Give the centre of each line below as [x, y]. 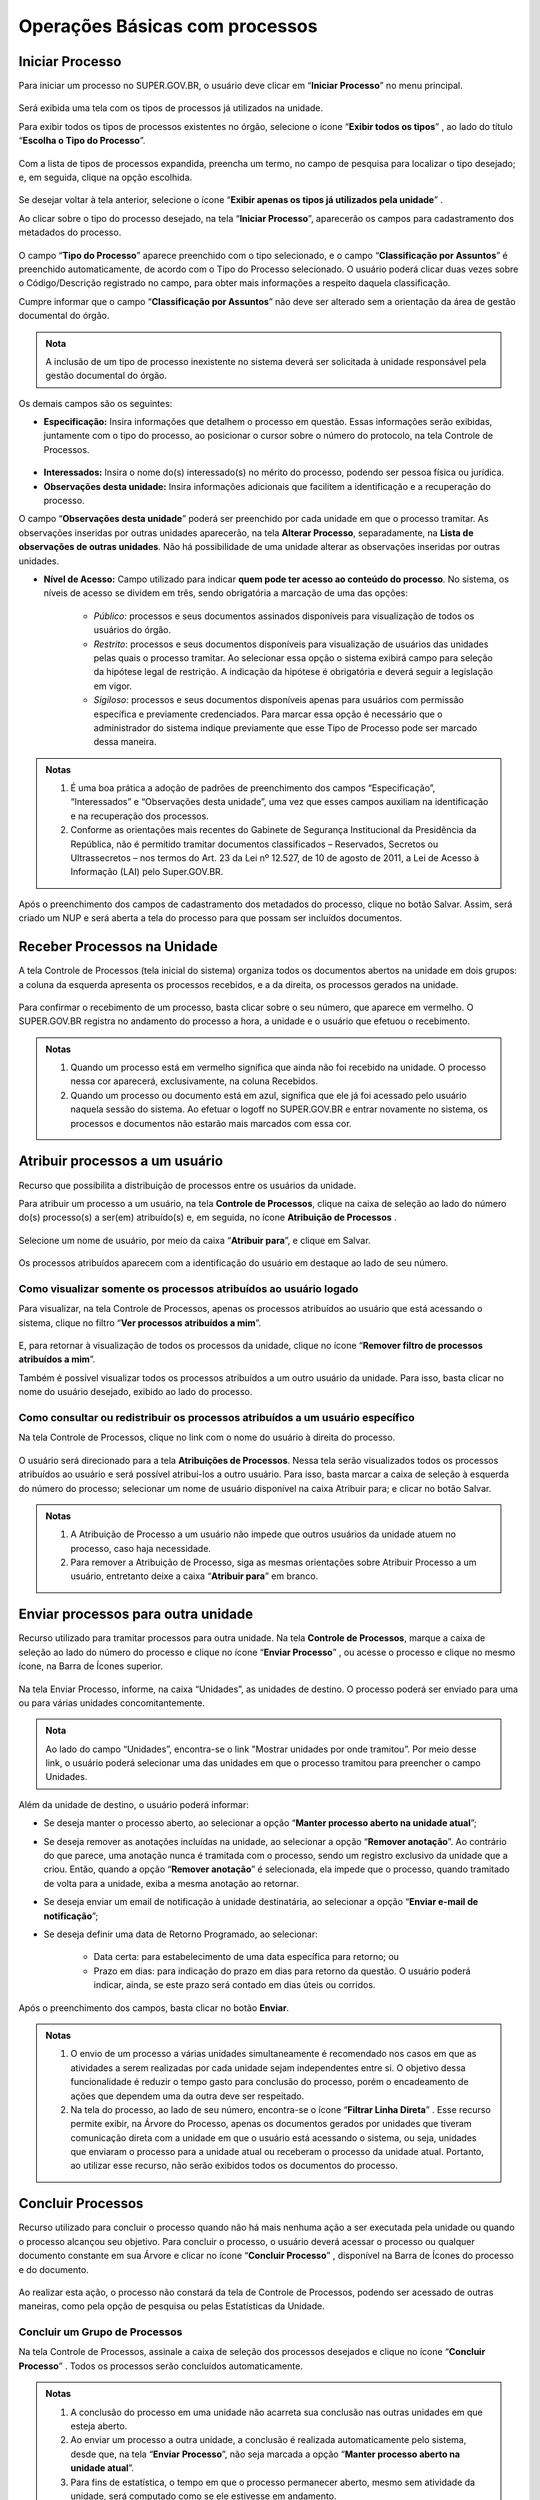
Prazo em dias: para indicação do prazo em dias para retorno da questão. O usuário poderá [282, 1971]
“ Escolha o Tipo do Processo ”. [82, 141]
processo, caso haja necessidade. [141, 1548]
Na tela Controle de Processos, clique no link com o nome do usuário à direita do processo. [207, 1437]
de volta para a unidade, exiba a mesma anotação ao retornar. [171, 1883]
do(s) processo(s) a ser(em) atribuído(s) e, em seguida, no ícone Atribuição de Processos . [207, 1217]
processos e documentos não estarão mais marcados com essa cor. [211, 1123]
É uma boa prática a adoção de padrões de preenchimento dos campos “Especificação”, [253, 788]
